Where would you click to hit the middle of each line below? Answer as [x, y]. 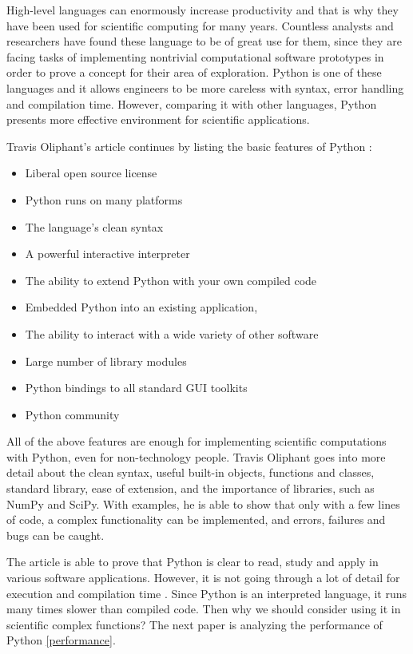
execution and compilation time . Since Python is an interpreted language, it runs [207, 593]
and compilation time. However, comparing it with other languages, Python [192, 103]
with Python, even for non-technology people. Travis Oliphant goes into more [196, 456]
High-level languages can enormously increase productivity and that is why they [203, 10]
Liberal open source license [91, 173]
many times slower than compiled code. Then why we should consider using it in [204, 609]
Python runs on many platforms [104, 199]
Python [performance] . [61, 640]
